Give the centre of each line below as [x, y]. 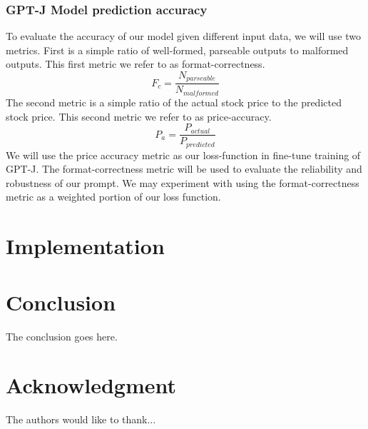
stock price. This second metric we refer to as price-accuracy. [139, 116]
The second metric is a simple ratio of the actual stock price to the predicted [174, 102]
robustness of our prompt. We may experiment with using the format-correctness [183, 182]
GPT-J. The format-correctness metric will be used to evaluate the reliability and [184, 169]
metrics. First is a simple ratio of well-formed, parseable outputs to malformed [177, 50]
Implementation [85, 246]
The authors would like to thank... [81, 419]
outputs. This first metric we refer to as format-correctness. [136, 64]
